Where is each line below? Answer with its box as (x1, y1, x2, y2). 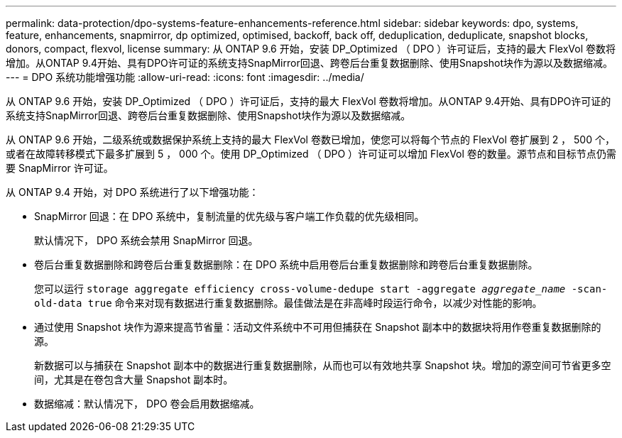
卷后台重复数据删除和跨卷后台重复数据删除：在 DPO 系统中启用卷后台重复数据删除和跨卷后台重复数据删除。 (34, 258, 538, 270)
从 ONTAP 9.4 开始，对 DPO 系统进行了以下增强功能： (6, 186, 259, 198)
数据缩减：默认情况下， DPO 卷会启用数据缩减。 (34, 398, 260, 410)
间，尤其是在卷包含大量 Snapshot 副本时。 (34, 373, 234, 385)
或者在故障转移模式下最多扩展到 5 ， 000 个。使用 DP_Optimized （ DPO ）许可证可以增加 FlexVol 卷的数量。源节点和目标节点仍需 (6, 148, 616, 160)
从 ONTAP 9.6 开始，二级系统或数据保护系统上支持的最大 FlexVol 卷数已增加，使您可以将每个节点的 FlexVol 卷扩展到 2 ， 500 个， (6, 133, 615, 146)
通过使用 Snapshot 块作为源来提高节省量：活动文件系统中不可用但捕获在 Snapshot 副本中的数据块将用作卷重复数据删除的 (34, 321, 601, 333)
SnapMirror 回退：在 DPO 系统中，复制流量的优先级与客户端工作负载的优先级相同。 (34, 210, 425, 222)
